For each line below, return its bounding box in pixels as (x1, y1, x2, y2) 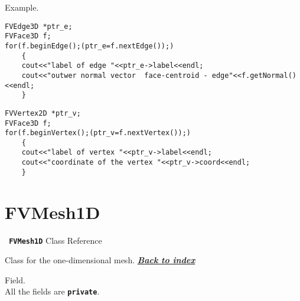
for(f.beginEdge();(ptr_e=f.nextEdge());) (5, 41, 174, 50)
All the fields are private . (5, 285, 100, 297)
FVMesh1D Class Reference (9, 234, 102, 246)
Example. (5, 1, 39, 13)
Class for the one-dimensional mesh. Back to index (5, 254, 195, 266)
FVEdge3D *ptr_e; (5, 22, 73, 31)
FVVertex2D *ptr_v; (5, 109, 81, 117)
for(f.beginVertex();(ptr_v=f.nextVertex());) (5, 129, 191, 138)
